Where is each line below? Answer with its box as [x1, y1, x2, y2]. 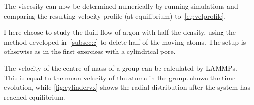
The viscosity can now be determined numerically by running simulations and [4, 1, 238, 11]
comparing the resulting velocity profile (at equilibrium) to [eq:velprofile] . [4, 10, 226, 21]
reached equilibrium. [4, 91, 65, 102]
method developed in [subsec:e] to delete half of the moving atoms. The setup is [4, 36, 246, 47]
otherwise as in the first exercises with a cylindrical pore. [4, 46, 176, 56]
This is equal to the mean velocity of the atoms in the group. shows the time [4, 72, 236, 82]
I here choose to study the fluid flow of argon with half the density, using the [4, 27, 236, 37]
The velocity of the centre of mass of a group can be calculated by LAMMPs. [4, 62, 237, 73]
